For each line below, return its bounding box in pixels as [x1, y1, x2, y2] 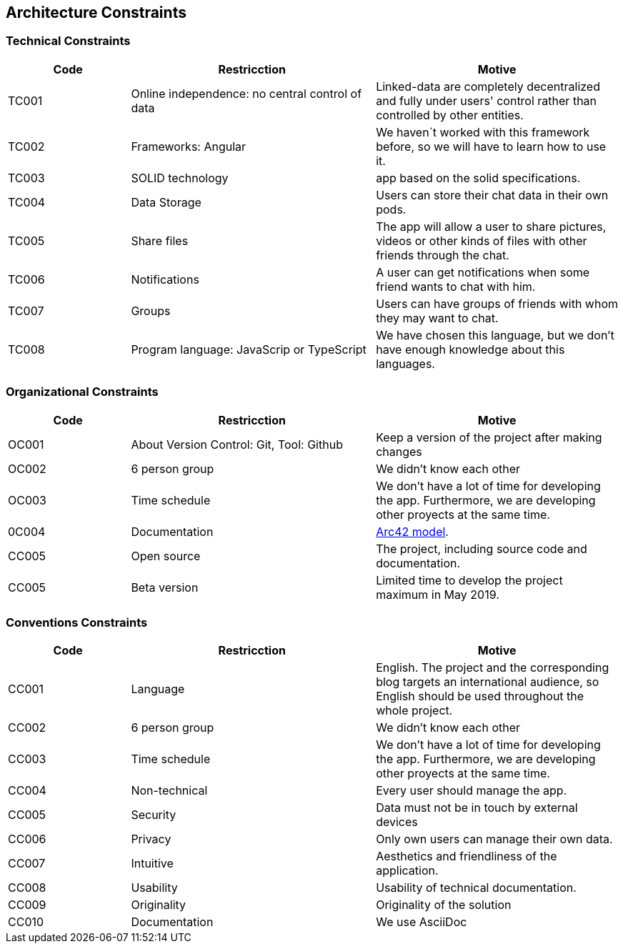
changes [376, 444, 422, 459]
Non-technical [131, 783, 208, 798]
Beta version [131, 580, 199, 595]
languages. [376, 356, 435, 371]
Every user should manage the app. [376, 783, 567, 798]
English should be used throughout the [376, 689, 584, 704]
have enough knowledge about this [376, 342, 565, 357]
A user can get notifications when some [376, 264, 590, 279]
